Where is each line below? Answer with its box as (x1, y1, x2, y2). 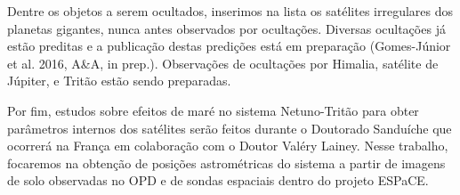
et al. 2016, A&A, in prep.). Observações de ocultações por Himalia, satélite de (7, 53, 439, 72)
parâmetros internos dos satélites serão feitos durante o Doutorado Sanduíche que (7, 118, 452, 137)
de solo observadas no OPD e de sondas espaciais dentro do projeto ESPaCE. (7, 171, 429, 190)
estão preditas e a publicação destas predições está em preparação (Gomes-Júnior (7, 37, 451, 55)
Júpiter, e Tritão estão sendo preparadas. (7, 71, 231, 90)
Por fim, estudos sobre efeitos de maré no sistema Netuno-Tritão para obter (7, 101, 419, 119)
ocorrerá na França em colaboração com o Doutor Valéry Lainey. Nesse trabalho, (7, 136, 448, 155)
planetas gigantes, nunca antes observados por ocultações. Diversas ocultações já (7, 19, 446, 37)
